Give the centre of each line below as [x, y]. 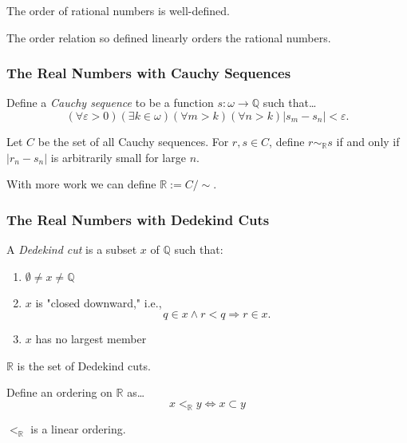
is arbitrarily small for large [118, 157]
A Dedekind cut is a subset [72, 249]
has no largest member [91, 339]
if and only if [368, 141]
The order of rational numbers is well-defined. [118, 10]
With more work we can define [81, 184]
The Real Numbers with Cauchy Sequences [149, 73]
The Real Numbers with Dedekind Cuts [138, 219]
